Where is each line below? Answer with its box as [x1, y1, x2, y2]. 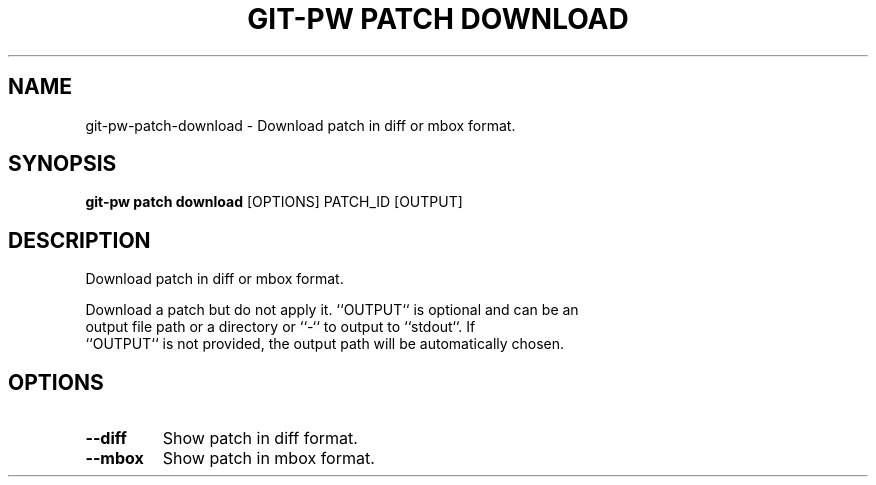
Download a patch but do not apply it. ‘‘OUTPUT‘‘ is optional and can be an [85, 301, 579, 319]
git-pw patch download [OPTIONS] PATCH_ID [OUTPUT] [85, 193, 463, 211]
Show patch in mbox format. [162, 448, 375, 469]
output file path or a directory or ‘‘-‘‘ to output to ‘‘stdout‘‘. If [85, 318, 476, 336]
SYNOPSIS [8, 151, 117, 177]
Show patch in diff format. [162, 428, 358, 449]
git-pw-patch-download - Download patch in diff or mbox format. [85, 116, 516, 134]
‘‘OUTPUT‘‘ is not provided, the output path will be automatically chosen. [85, 335, 565, 353]
